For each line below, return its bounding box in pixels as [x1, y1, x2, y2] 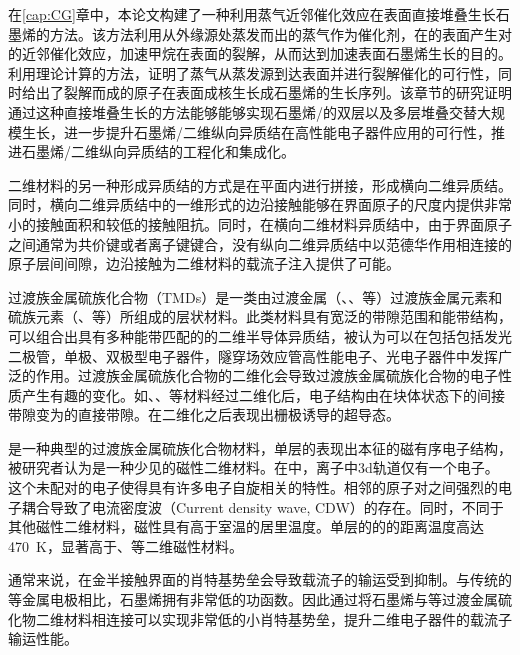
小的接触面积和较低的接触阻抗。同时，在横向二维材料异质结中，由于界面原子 [8, 213, 512, 234]
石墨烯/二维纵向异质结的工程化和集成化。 [21, 141, 295, 162]
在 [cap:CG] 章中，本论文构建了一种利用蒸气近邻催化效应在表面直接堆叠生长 [8, 4, 496, 24]
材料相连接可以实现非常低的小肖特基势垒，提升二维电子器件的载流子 [63, 608, 512, 629]
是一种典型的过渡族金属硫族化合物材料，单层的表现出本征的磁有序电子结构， [8, 437, 512, 458]
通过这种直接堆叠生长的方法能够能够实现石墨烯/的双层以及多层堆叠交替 [8, 101, 477, 122]
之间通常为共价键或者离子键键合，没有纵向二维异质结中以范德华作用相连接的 [8, 233, 512, 254]
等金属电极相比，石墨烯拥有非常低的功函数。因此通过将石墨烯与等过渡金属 [8, 589, 498, 610]
